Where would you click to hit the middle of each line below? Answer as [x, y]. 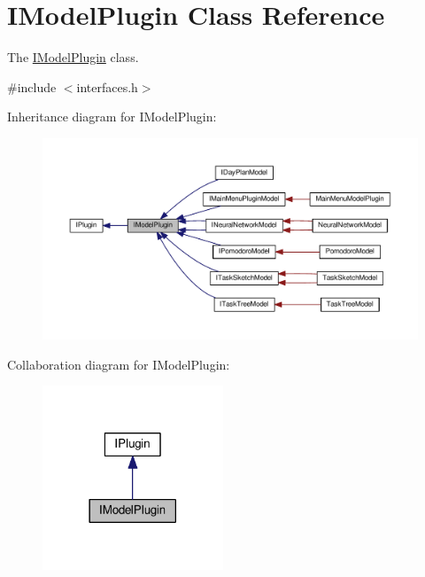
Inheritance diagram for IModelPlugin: [112, 117]
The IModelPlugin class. [73, 57]
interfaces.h [107, 86]
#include [32, 86]
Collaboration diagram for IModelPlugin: [119, 364]
